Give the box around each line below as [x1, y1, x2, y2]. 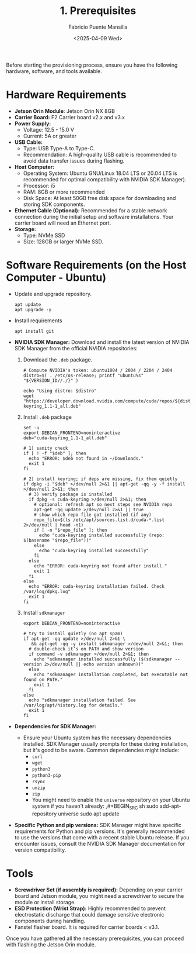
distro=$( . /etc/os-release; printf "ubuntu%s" [23, 373, 144, 378]
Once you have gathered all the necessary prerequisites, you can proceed [6, 935, 184, 942]
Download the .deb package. [23, 356, 93, 363]
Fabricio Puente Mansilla [68, 23, 128, 30]
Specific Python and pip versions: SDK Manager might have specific [14, 821, 182, 828]
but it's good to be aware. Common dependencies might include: [23, 746, 180, 753]
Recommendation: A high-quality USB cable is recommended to [23, 151, 177, 158]
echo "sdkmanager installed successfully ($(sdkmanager [34, 656, 173, 662]
